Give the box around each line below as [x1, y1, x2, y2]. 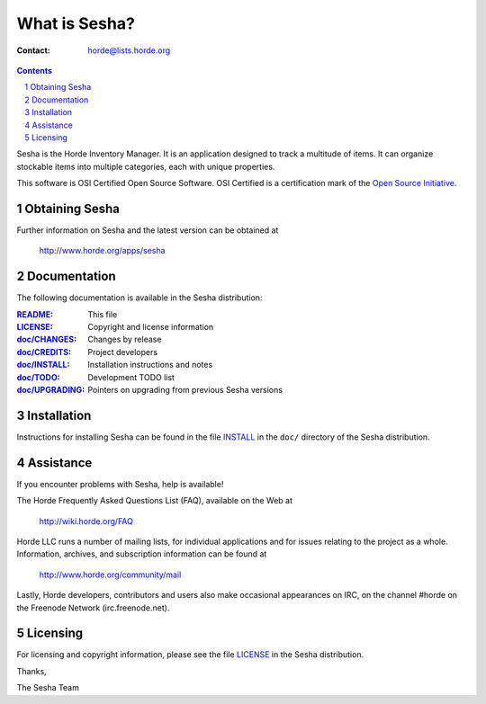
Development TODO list [87, 371, 175, 382]
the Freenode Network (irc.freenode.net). [16, 602, 170, 613]
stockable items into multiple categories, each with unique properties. [16, 161, 275, 172]
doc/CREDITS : [16, 346, 72, 357]
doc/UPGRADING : [16, 385, 85, 395]
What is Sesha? [16, 13, 135, 33]
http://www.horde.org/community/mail [39, 569, 182, 580]
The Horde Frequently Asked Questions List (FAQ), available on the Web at [16, 495, 292, 506]
